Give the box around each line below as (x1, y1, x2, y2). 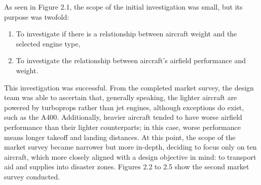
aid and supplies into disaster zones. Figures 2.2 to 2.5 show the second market (4, 161, 249, 172)
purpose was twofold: (4, 11, 69, 22)
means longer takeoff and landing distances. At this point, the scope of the (4, 131, 236, 142)
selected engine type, (16, 38, 81, 49)
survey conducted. (4, 171, 60, 181)
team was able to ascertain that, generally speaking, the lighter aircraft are (4, 92, 237, 103)
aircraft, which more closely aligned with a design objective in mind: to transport (4, 151, 256, 162)
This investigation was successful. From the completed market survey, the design (4, 82, 254, 92)
